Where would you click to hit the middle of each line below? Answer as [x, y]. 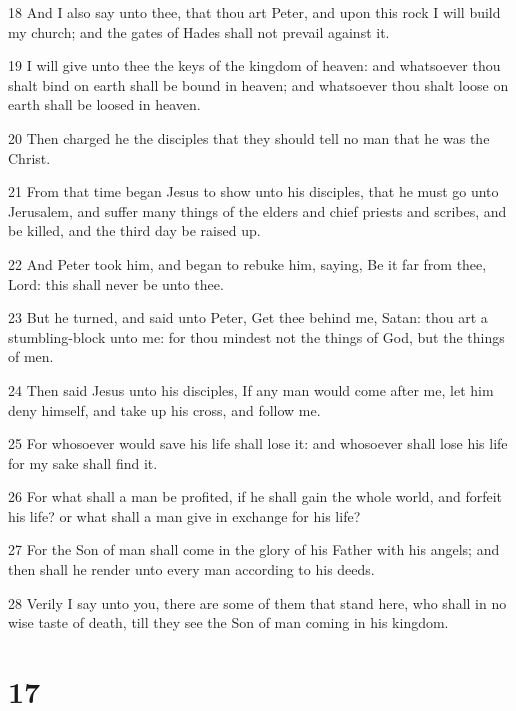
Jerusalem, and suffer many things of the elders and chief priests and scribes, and [257, 210]
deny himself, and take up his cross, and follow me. [164, 409]
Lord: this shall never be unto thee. [116, 283]
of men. [31, 356]
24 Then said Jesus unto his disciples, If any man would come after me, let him [251, 389]
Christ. [29, 157]
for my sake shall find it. [83, 462]
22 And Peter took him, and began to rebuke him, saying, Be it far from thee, [247, 263]
